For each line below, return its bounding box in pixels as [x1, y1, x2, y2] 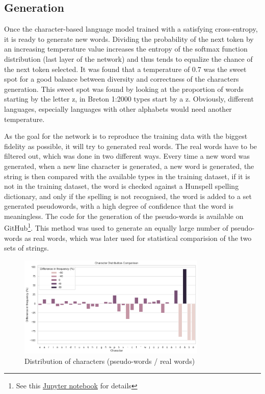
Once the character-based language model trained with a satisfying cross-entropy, [4, 23, 258, 34]
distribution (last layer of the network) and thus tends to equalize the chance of [4, 53, 253, 64]
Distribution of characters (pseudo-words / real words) [24, 355, 195, 366]
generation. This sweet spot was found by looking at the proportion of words [4, 83, 244, 94]
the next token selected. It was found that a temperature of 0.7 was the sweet [4, 63, 247, 74]
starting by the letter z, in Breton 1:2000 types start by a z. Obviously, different [4, 93, 254, 104]
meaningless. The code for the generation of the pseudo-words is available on [4, 210, 244, 221]
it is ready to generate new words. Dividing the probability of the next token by [4, 33, 254, 44]
